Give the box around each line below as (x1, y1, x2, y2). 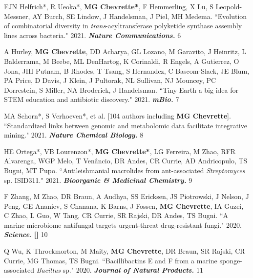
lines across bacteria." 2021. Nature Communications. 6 (4, 30, 181, 40)
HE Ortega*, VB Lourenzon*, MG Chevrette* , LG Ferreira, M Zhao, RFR (4, 146, 236, 156)
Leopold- (215, 1, 242, 11)
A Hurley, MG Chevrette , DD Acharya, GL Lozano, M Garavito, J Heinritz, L (4, 46, 247, 57)
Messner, (4, 11, 30, 21)
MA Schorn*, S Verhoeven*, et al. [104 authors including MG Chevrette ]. (4, 110, 231, 120)
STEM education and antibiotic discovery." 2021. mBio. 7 (4, 94, 179, 104)
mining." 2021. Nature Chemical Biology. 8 (4, 130, 144, 140)
